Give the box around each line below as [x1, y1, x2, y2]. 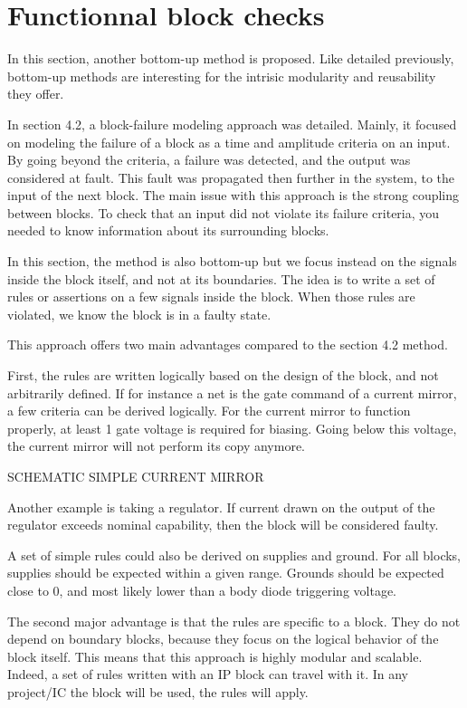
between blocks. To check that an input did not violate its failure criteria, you [7, 203, 440, 222]
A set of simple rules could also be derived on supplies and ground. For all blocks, [7, 545, 462, 564]
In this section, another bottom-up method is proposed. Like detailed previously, [7, 49, 454, 68]
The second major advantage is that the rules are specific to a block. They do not [7, 611, 461, 630]
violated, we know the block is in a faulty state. [7, 304, 272, 323]
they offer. [7, 84, 64, 103]
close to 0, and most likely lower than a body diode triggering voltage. [7, 580, 396, 599]
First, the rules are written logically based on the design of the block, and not [7, 366, 439, 385]
